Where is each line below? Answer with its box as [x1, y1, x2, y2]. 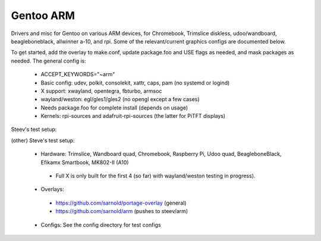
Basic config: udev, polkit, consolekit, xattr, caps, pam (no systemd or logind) [40, 79, 230, 86]
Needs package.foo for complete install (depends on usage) [40, 104, 188, 111]
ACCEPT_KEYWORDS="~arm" [40, 71, 115, 78]
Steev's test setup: [11, 126, 57, 133]
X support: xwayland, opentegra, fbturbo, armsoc [40, 87, 162, 95]
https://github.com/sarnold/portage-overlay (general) [55, 199, 187, 206]
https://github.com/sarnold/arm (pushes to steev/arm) [55, 208, 188, 215]
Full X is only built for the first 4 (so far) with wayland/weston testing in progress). [55, 173, 256, 180]
